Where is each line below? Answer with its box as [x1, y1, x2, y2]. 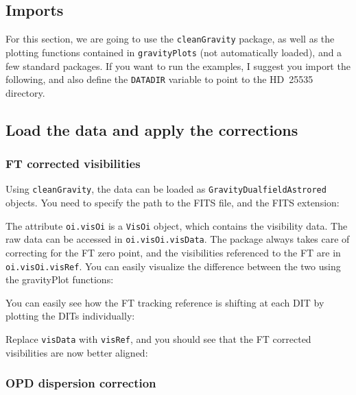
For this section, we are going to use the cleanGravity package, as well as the [5, 32, 335, 46]
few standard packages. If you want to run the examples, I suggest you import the [5, 58, 351, 73]
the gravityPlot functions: [5, 272, 114, 287]
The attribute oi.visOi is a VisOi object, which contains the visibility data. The [5, 218, 348, 232]
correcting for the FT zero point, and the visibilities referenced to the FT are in [5, 245, 341, 259]
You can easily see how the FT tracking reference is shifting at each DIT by [5, 295, 324, 309]
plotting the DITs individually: [5, 309, 135, 323]
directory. [5, 85, 45, 99]
